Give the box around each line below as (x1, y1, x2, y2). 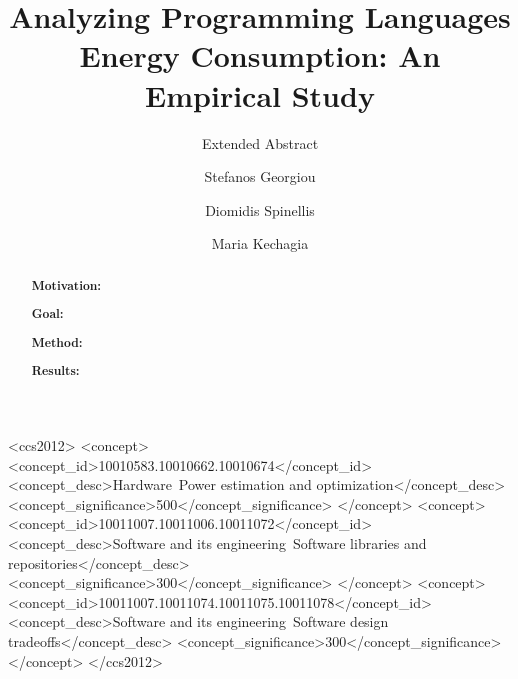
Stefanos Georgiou (204, 166, 316, 187)
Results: (31, 362, 80, 380)
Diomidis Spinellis (205, 199, 315, 220)
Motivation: (31, 276, 102, 294)
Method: (31, 333, 83, 351)
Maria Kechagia (211, 233, 309, 254)
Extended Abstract (201, 132, 319, 153)
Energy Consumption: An (79, 35, 441, 76)
